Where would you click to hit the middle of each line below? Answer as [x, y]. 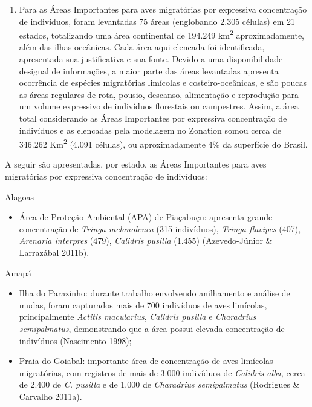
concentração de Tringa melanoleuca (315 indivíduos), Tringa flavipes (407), [160, 228]
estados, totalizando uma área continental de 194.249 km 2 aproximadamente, [161, 34]
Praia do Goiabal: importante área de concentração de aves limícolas [146, 361]
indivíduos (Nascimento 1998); [75, 340]
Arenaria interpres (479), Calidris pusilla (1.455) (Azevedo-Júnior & [146, 240]
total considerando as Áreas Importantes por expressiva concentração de [153, 118]
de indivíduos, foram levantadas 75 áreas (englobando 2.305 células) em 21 [157, 21]
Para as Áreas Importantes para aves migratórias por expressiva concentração [163, 9]
